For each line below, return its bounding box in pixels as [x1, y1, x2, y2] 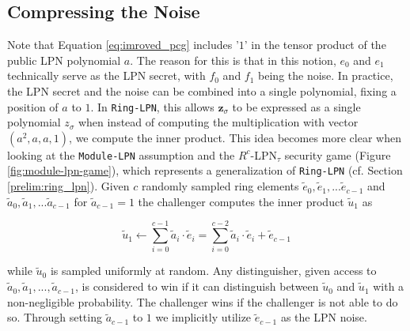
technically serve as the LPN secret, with [7, 67, 206, 84]
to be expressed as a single [232, 98, 361, 115]
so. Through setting [7, 309, 102, 325]
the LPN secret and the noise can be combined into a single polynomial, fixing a [7, 82, 397, 99]
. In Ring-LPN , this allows [90, 98, 214, 115]
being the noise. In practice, [258, 67, 393, 84]
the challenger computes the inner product [138, 193, 344, 209]
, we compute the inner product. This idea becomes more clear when [69, 129, 401, 145]
